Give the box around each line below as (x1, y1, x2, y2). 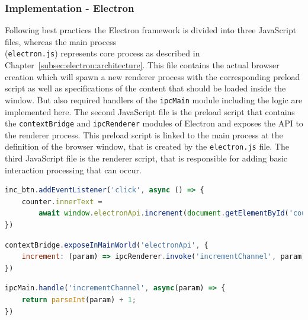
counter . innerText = (21, 197, 102, 206)
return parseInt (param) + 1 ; (21, 295, 137, 304)
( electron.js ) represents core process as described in (5, 47, 200, 59)
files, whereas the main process (5, 35, 117, 47)
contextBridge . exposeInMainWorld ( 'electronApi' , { (5, 240, 208, 249)
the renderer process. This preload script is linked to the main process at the (5, 128, 283, 141)
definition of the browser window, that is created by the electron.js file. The (5, 140, 289, 153)
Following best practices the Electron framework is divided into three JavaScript (5, 24, 297, 36)
